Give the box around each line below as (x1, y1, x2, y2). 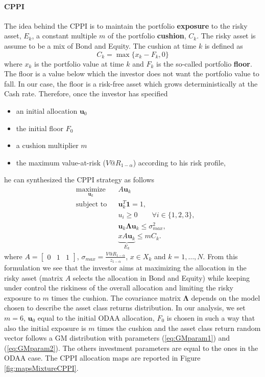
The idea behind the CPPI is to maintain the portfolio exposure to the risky (4, 20, 248, 31)
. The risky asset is (197, 30, 256, 41)
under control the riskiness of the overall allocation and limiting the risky (4, 282, 233, 293)
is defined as (204, 40, 243, 51)
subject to (76, 200, 107, 208)
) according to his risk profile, (133, 157, 226, 167)
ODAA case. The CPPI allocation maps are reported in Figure (4, 352, 201, 363)
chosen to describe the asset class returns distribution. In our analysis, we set (4, 302, 246, 313)
